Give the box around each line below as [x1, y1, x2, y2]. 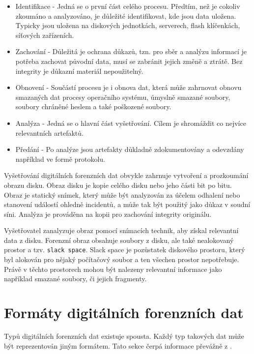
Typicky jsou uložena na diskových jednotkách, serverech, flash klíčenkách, [15, 20, 240, 30]
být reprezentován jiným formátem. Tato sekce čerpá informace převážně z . [4, 340, 232, 351]
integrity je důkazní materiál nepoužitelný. [15, 65, 143, 76]
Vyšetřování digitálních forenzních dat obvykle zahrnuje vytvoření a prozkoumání [4, 170, 249, 180]
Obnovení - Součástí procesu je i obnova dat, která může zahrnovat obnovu [15, 82, 242, 92]
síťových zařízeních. [15, 29, 74, 40]
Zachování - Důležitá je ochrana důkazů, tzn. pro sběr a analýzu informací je [15, 46, 247, 57]
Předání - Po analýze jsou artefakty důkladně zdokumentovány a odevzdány [15, 144, 244, 154]
